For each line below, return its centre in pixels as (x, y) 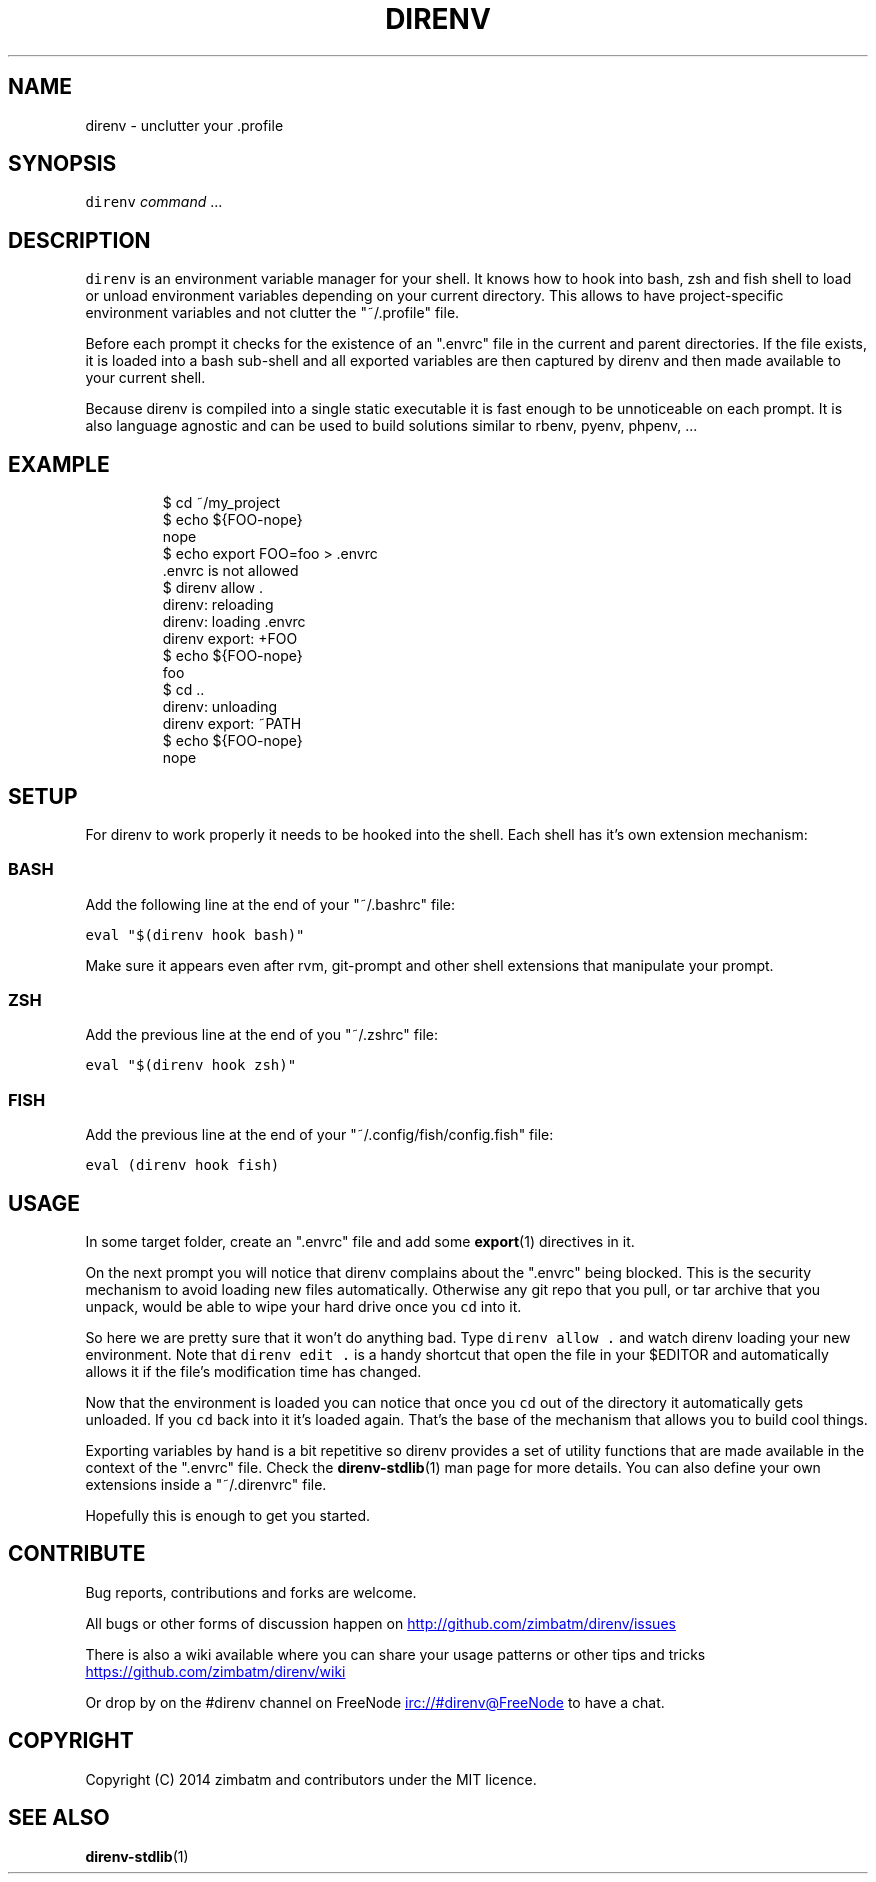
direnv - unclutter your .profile (184, 125)
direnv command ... (154, 202)
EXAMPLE (59, 464)
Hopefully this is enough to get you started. (228, 1516)
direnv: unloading (220, 707)
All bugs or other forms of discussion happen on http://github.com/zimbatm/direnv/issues (380, 1623)
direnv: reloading (218, 605)
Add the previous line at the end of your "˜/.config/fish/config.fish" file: (319, 1135)
